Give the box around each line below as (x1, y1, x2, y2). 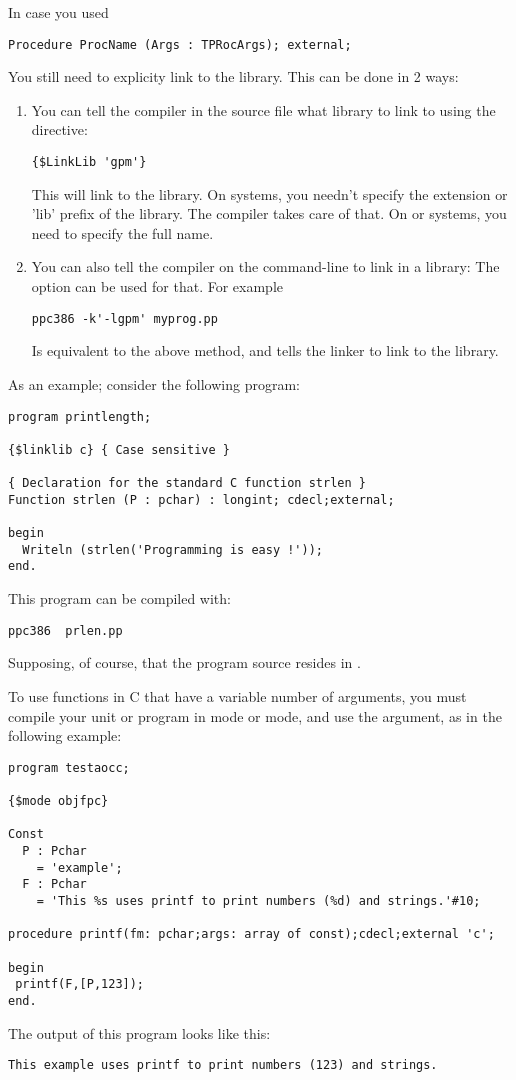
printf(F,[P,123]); (15, 977, 145, 992)
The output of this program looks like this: (8, 1022, 271, 1043)
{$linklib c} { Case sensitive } (8, 442, 230, 457)
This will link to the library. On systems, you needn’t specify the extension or (31, 183, 508, 204)
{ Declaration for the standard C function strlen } (8, 476, 366, 491)
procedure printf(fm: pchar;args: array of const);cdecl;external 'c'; (8, 927, 495, 942)
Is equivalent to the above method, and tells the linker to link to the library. (31, 340, 499, 361)
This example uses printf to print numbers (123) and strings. (8, 1058, 438, 1073)
